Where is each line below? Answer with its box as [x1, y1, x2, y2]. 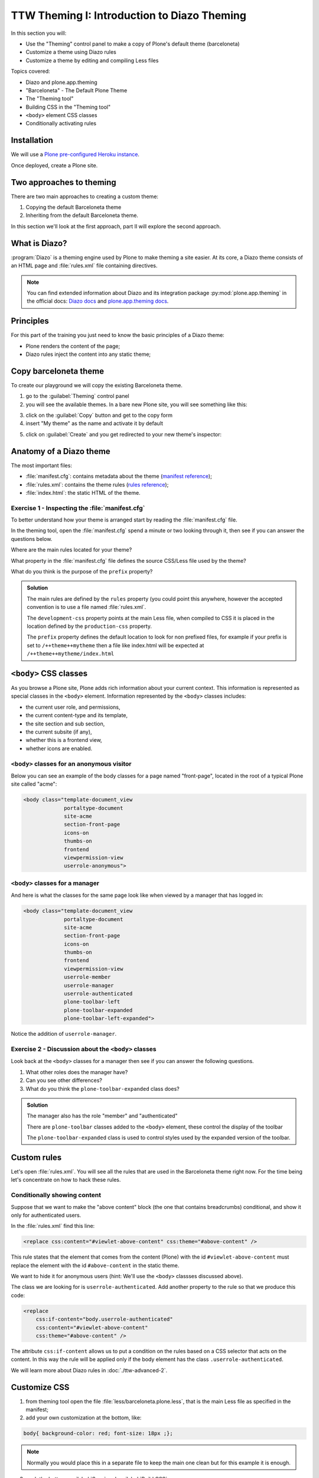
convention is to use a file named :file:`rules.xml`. [27, 604, 147, 611]
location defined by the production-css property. [27, 623, 152, 630]
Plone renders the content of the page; [25, 342, 121, 349]
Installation [11, 135, 53, 145]
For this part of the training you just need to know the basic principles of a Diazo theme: [11, 332, 224, 339]
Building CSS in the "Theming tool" [25, 103, 111, 111]
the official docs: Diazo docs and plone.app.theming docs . [27, 297, 169, 304]
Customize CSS [11, 1382, 70, 1392]
